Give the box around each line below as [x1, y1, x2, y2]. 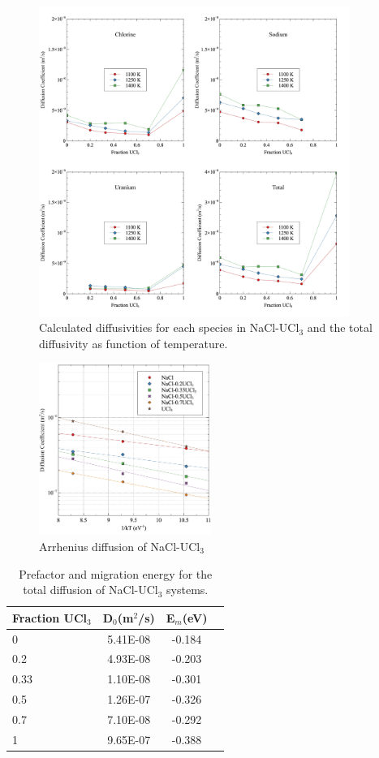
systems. [166, 581, 209, 598]
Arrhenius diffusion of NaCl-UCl [39, 537, 200, 554]
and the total [307, 319, 373, 336]
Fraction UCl [12, 609, 87, 626]
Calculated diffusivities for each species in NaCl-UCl [39, 319, 299, 336]
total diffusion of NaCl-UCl [23, 581, 158, 598]
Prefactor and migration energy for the [19, 565, 213, 582]
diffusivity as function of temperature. [39, 334, 228, 351]
